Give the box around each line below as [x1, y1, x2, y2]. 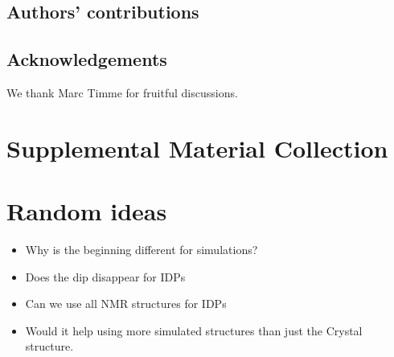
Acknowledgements [6, 47, 167, 72]
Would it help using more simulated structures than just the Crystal [25, 322, 363, 339]
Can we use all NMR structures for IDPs [25, 295, 227, 312]
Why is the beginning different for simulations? [25, 241, 258, 258]
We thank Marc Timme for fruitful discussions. [6, 84, 238, 101]
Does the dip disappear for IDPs [25, 268, 186, 285]
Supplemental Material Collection [6, 131, 388, 164]
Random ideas [6, 195, 167, 228]
